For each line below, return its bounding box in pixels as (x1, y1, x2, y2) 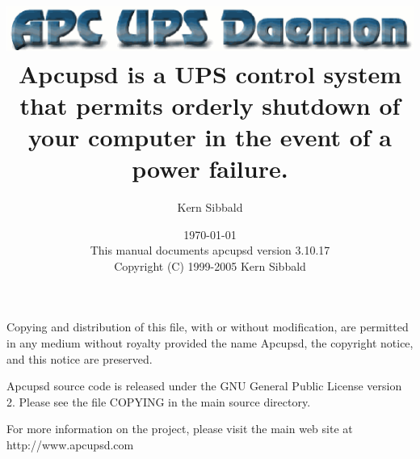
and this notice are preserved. (6, 350, 153, 367)
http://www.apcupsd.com (6, 436, 134, 453)
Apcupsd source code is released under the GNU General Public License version (6, 377, 402, 394)
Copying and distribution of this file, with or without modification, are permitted (6, 318, 409, 335)
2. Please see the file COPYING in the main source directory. (6, 393, 311, 410)
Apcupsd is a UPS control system (18, 57, 402, 90)
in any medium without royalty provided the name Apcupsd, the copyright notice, (6, 335, 414, 351)
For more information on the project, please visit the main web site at (6, 420, 353, 437)
